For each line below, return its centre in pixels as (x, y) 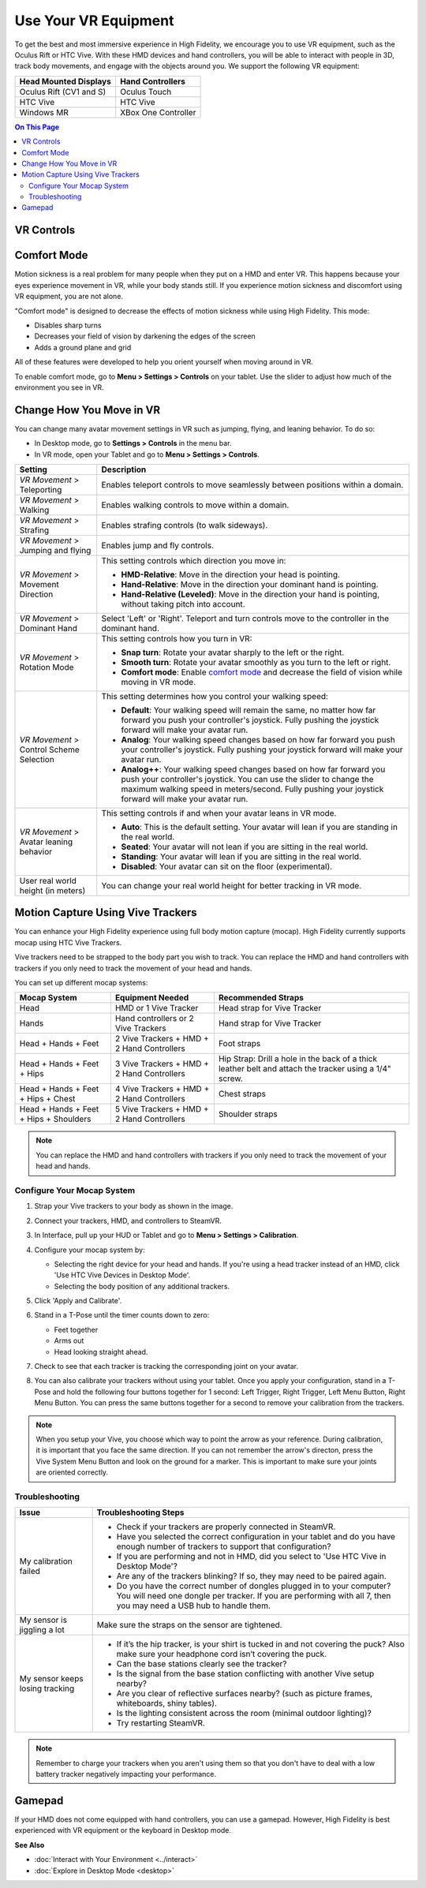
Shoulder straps (248, 1114)
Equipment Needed (152, 998)
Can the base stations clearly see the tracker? (202, 1664)
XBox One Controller (158, 112)
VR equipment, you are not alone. (69, 297)
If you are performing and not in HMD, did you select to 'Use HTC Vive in (251, 1557)
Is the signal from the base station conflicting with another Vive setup (245, 1674)
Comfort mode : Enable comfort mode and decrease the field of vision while (262, 672)
